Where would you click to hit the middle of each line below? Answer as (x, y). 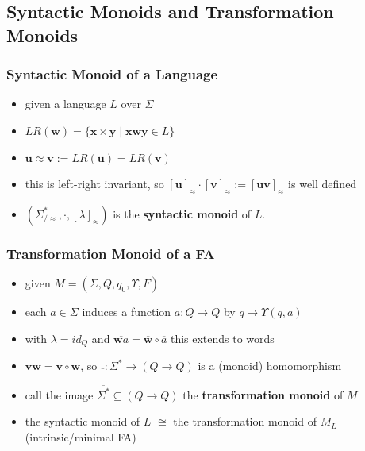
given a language (65, 104)
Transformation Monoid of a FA (111, 253)
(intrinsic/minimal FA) (81, 436)
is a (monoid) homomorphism (270, 366)
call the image (59, 394)
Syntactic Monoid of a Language (112, 74)
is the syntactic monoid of (182, 213)
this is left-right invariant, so (94, 184)
